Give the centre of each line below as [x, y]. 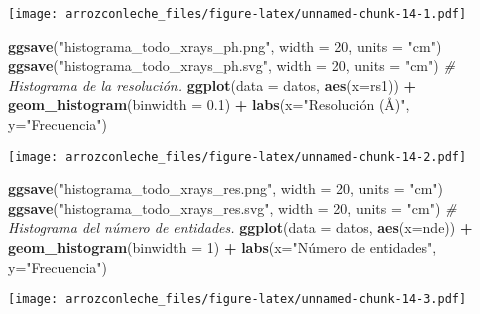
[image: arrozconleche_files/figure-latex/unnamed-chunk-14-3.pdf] [237, 299]
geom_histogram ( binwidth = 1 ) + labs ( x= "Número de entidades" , [222, 247]
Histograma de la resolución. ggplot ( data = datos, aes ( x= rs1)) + [212, 84]
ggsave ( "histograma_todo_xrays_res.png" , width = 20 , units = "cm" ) [226, 188]
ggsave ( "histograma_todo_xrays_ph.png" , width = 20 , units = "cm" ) [225, 45]
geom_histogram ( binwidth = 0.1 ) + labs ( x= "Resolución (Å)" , [209, 104]
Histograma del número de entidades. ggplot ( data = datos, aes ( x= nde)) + [240, 227]
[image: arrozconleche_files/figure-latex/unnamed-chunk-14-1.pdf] [237, 14]
